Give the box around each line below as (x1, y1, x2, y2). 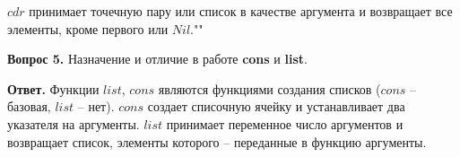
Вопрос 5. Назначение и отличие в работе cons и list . (7, 49, 308, 68)
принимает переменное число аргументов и (166, 114, 404, 133)
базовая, (7, 97, 51, 116)
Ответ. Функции (7, 79, 100, 98)
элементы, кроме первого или (7, 19, 169, 38)
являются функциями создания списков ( (158, 79, 381, 98)
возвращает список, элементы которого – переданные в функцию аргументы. (7, 132, 427, 151)
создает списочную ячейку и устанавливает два (147, 97, 405, 116)
